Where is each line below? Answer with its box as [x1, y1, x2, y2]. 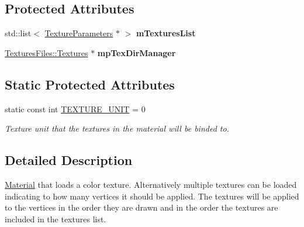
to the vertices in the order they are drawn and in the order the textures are [5, 201, 278, 214]
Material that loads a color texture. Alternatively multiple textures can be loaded [5, 178, 297, 190]
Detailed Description [5, 151, 133, 169]
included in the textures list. [5, 212, 106, 225]
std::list [5, 27, 32, 39]
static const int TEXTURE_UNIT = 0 [5, 102, 146, 115]
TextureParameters [44, 27, 113, 39]
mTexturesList [136, 27, 196, 39]
